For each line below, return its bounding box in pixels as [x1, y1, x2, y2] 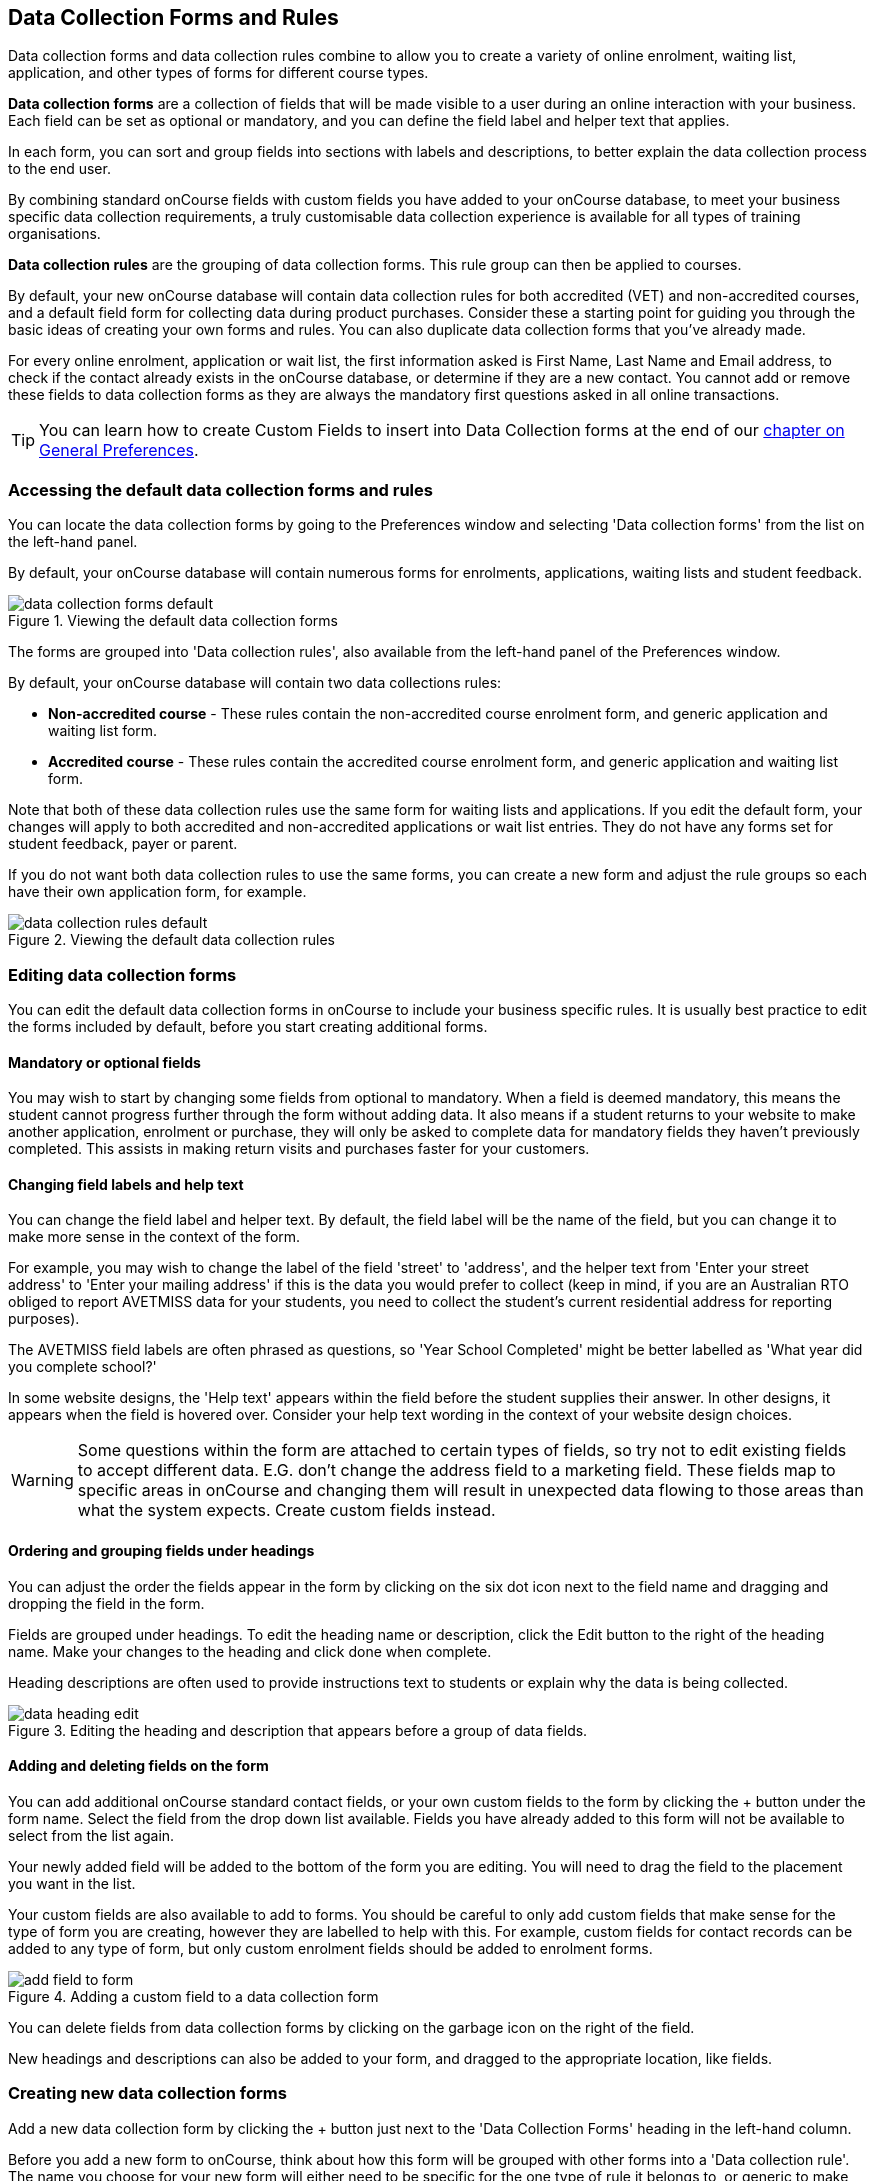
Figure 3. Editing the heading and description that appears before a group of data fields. [8, 1721, 588, 1739]
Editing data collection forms [8, 964, 237, 985]
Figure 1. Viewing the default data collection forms [8, 612, 338, 630]
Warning [11, 1470, 74, 1491]
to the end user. [8, 160, 111, 178]
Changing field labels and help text [8, 1175, 244, 1193]
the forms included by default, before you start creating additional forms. [8, 1017, 488, 1035]
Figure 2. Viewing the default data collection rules [8, 931, 335, 949]
